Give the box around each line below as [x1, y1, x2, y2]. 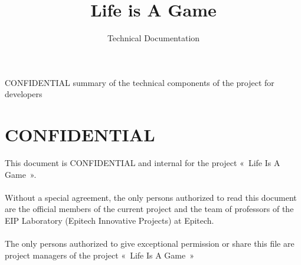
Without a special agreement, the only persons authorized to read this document [5, 191, 297, 203]
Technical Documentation [107, 32, 200, 44]
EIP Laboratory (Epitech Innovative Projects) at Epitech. [5, 214, 214, 226]
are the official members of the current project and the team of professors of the [5, 203, 294, 215]
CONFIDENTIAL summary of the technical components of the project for [5, 76, 274, 88]
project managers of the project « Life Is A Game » [5, 249, 194, 261]
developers [5, 88, 42, 100]
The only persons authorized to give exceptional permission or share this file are [5, 237, 295, 250]
